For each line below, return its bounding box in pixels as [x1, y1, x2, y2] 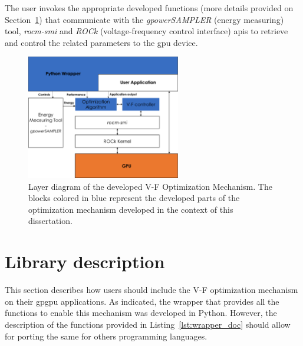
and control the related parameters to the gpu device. [5, 36, 198, 48]
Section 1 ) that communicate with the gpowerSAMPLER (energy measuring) [5, 13, 284, 25]
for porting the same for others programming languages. [5, 329, 208, 342]
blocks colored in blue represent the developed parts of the [28, 192, 240, 204]
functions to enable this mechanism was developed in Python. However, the [5, 307, 277, 319]
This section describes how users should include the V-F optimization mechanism [5, 284, 298, 296]
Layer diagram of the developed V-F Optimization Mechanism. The [28, 180, 272, 192]
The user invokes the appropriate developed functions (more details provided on [5, 2, 294, 14]
